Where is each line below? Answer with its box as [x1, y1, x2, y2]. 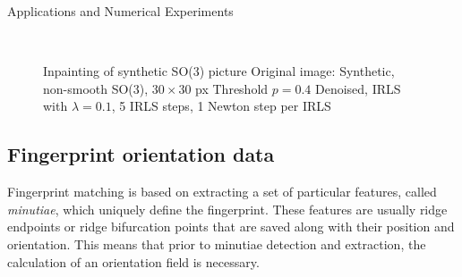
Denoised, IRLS [315, 79, 401, 97]
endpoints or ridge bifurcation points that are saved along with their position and [7, 217, 455, 236]
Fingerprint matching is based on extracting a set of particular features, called [7, 182, 437, 201]
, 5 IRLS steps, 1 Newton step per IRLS [111, 97, 331, 115]
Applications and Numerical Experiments [7, 2, 234, 20]
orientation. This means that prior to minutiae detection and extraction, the [7, 234, 426, 253]
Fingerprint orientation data [7, 140, 275, 168]
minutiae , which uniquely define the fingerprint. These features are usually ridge [7, 199, 448, 218]
